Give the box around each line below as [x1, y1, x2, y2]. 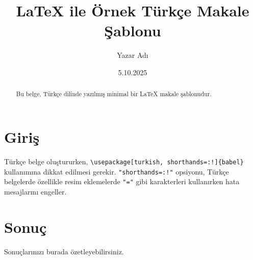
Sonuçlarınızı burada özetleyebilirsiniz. [4, 246, 124, 256]
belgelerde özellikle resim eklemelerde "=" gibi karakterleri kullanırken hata [4, 176, 240, 187]
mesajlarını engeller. [4, 186, 67, 197]
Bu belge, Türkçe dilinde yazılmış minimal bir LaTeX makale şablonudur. [16, 90, 212, 98]
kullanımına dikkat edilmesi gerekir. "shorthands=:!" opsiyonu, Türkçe [4, 166, 229, 177]
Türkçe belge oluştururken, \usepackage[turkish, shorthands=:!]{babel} [4, 156, 244, 166]
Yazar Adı [117, 50, 148, 60]
